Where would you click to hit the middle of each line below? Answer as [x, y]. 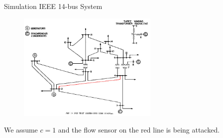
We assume [21, 130]
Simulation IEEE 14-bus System [53, 6]
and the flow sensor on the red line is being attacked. [139, 130]
